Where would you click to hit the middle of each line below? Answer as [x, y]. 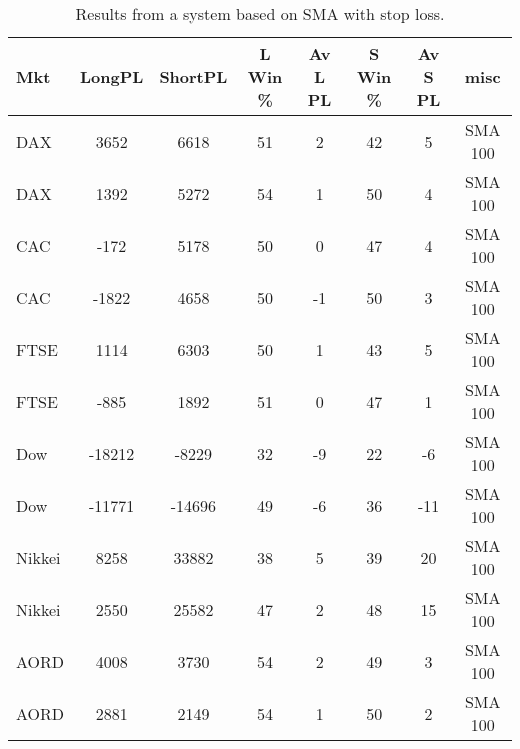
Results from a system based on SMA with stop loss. [260, 13]
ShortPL [193, 76]
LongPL [112, 76]
